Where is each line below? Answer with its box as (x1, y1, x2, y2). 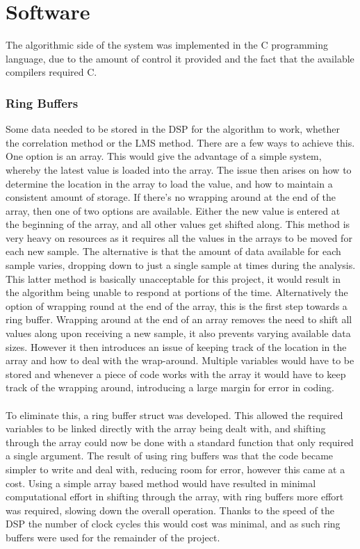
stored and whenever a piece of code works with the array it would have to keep (6, 366, 346, 381)
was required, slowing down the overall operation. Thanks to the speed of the (6, 502, 334, 517)
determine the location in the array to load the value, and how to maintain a (6, 176, 333, 190)
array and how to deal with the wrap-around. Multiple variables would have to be (6, 353, 354, 368)
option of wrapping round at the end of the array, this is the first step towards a (6, 298, 347, 313)
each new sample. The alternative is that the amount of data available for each (6, 244, 341, 259)
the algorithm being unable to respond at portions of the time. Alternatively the (6, 285, 348, 300)
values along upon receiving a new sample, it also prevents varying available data (6, 326, 351, 341)
